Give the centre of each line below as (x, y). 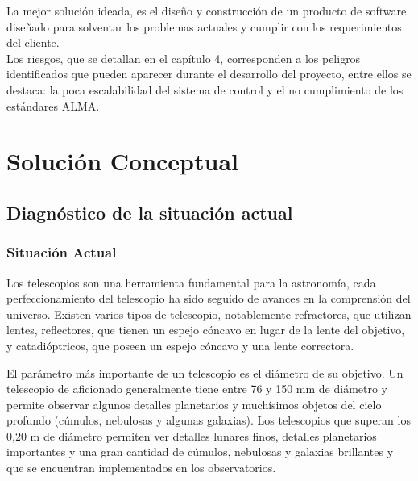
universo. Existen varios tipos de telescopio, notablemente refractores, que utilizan (209, 314)
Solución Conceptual (122, 161)
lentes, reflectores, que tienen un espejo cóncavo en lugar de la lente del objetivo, (206, 330)
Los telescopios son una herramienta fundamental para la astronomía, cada (191, 282)
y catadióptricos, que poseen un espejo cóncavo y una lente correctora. (180, 345)
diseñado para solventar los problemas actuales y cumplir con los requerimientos (204, 26)
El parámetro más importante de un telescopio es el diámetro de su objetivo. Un (205, 372)
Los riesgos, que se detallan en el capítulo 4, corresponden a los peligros (184, 58)
